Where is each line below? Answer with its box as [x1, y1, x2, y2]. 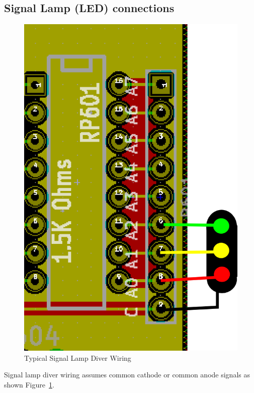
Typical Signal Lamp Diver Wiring [24, 352, 131, 363]
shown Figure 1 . [4, 379, 54, 389]
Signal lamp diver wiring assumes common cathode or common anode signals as [4, 369, 250, 380]
